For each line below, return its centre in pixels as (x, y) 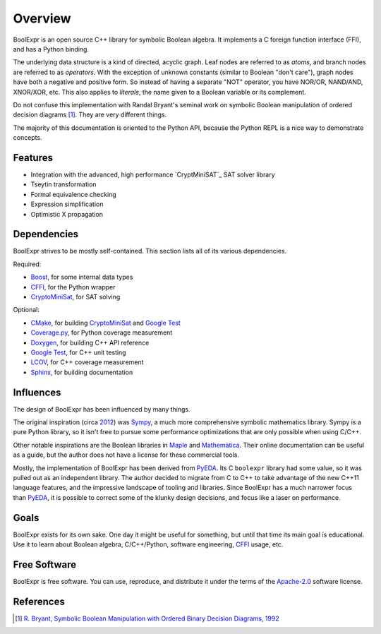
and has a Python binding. (51, 49)
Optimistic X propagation (67, 214)
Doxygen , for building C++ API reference (90, 342)
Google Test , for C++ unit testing (78, 352)
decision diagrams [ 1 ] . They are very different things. (90, 115)
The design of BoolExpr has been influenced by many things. (102, 409)
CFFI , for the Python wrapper (73, 287)
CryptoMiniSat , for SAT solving (75, 297)
